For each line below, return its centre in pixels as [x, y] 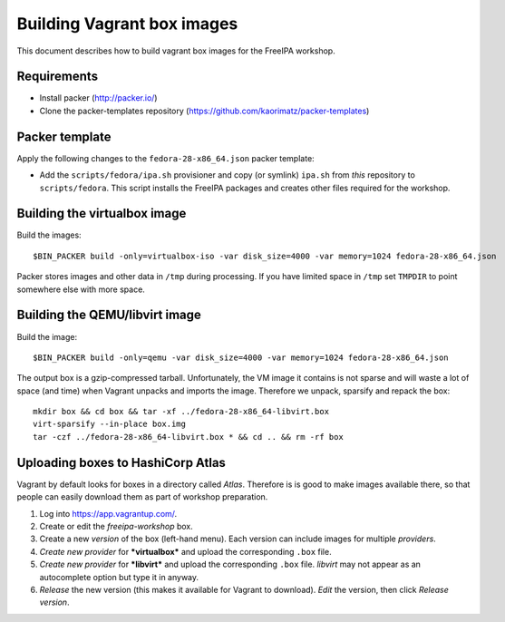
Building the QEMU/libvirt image [109, 315]
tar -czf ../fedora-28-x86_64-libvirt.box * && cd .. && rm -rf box [188, 437]
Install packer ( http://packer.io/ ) [98, 98]
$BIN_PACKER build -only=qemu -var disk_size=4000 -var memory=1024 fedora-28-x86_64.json [241, 357]
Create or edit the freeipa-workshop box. [117, 526]
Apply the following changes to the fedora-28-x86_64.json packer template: [165, 158]
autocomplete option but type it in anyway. [119, 577]
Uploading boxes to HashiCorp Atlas [121, 462]
